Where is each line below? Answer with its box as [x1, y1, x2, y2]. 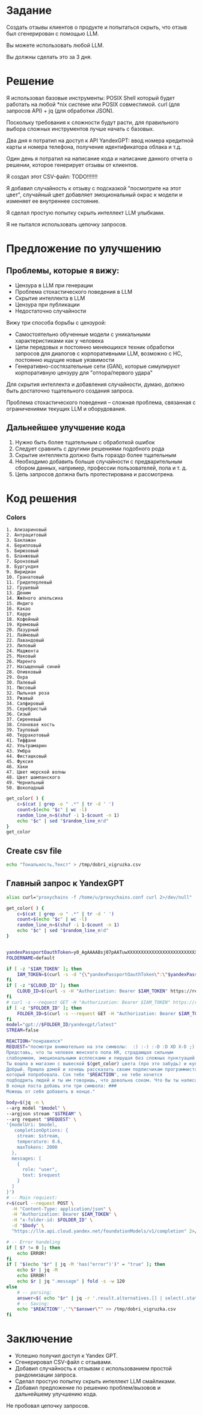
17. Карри [6, 611, 31, 617]
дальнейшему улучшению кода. [14, 1390, 97, 1398]
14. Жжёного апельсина [6, 596, 63, 602]
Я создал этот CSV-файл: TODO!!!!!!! [6, 173, 98, 180]
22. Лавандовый [6, 638, 44, 644]
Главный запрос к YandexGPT [6, 879, 124, 889]
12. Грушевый [6, 585, 39, 591]
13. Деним [6, 590, 31, 596]
